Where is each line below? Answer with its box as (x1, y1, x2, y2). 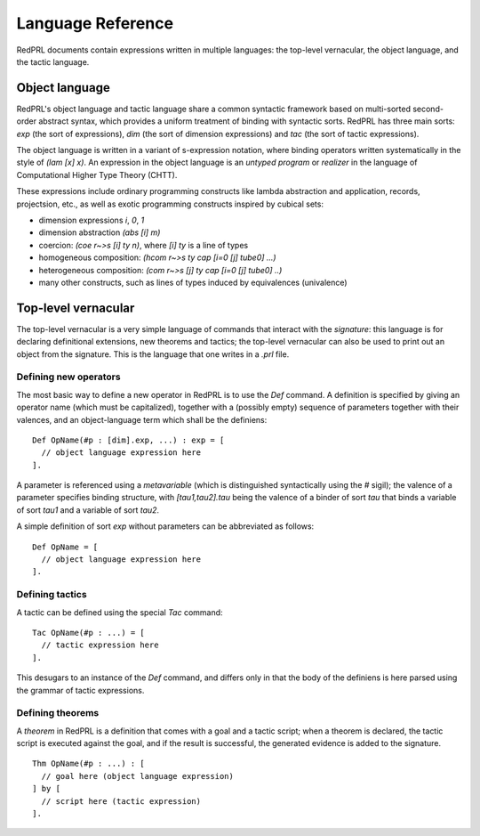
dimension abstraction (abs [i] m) (38, 227, 161, 238)
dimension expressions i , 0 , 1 (38, 215, 145, 225)
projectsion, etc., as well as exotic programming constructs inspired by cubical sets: (16, 199, 324, 209)
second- (412, 103, 444, 114)
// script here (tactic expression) (41, 796, 202, 806)
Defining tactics (16, 588, 88, 601)
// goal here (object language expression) (41, 771, 235, 781)
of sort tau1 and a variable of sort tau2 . (16, 504, 160, 515)
